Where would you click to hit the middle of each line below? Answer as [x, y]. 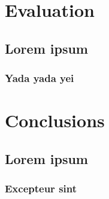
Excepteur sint [41, 188]
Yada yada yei [40, 78]
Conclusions [55, 120]
